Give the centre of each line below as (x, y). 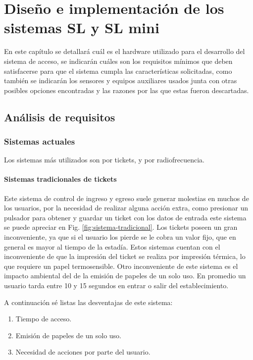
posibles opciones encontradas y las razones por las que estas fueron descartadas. (126, 90)
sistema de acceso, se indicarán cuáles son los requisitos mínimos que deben (118, 61)
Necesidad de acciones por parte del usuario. (83, 352)
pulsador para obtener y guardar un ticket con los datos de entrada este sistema (125, 217)
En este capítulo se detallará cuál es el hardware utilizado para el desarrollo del (125, 51)
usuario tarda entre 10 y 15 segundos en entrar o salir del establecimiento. (116, 285)
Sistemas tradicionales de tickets (60, 179)
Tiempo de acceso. (44, 319)
